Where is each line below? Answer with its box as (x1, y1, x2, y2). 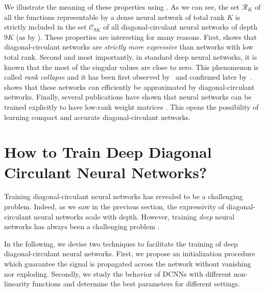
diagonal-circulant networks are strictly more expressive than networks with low (4, 41, 253, 52)
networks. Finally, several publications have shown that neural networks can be (4, 91, 252, 102)
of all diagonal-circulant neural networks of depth (103, 21, 258, 32)
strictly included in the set (4, 21, 87, 32)
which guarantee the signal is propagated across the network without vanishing (4, 258, 251, 269)
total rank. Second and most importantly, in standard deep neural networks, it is (4, 51, 257, 62)
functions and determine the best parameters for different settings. (32, 278, 240, 289)
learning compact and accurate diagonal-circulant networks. (4, 111, 191, 122)
